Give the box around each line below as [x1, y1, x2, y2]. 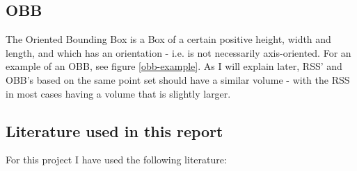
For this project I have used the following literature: [6, 152, 227, 167]
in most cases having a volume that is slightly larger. [6, 86, 231, 100]
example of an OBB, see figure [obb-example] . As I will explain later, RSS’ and [6, 59, 342, 73]
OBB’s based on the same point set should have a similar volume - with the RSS [6, 72, 350, 87]
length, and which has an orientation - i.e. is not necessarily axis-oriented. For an [6, 45, 351, 60]
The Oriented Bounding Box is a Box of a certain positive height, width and [6, 32, 331, 46]
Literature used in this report [6, 120, 223, 141]
